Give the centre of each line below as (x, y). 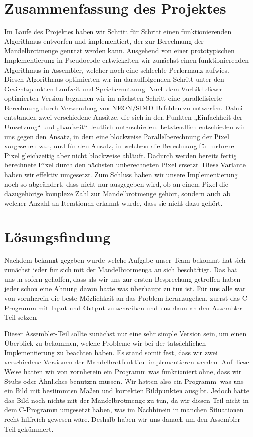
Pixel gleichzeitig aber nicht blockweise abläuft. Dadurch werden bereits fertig (121, 155)
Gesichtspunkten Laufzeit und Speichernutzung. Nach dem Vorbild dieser (114, 88)
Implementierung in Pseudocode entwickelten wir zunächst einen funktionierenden (127, 60)
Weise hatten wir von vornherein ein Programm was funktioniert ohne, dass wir (123, 372)
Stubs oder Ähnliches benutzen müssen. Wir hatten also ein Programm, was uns (124, 381)
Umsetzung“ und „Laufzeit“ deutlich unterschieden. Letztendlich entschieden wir (125, 127)
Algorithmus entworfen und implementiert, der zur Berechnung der (104, 41)
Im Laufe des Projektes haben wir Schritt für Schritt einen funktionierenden (118, 31)
